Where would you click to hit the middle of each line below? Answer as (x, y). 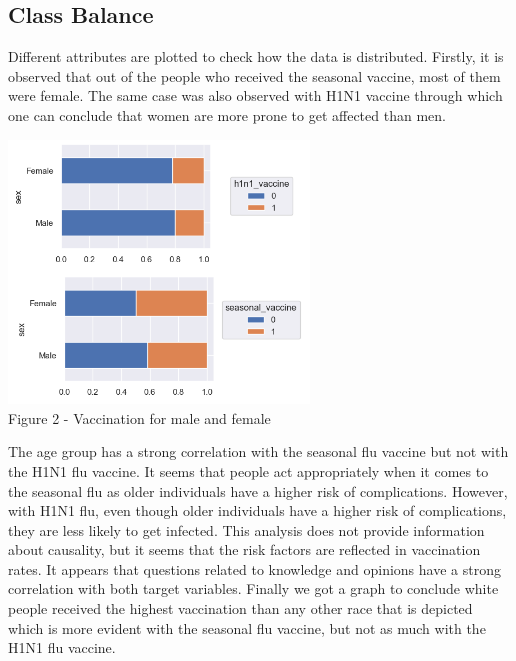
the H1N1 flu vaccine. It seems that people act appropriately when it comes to (248, 470)
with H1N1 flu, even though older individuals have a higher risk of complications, (257, 510)
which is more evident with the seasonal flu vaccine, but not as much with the (247, 627)
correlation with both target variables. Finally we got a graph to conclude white (253, 588)
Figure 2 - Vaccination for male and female (139, 417)
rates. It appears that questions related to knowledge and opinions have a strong (254, 568)
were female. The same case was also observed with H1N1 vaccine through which (255, 95)
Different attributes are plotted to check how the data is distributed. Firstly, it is (256, 56)
